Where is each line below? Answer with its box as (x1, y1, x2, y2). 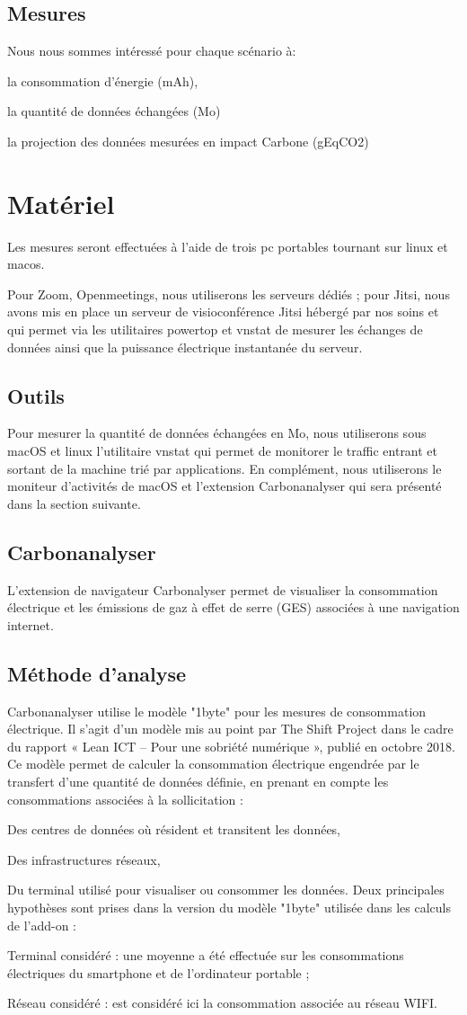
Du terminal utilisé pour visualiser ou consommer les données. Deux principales (7, 880, 445, 899)
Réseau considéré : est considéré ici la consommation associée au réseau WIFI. (7, 993, 437, 1012)
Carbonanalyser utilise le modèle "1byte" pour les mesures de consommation (7, 701, 427, 720)
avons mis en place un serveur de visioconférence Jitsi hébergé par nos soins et (7, 302, 439, 321)
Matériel (7, 184, 115, 221)
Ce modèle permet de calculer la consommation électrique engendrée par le (7, 754, 419, 773)
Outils (7, 381, 65, 409)
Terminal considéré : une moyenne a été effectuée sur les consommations (7, 946, 404, 965)
